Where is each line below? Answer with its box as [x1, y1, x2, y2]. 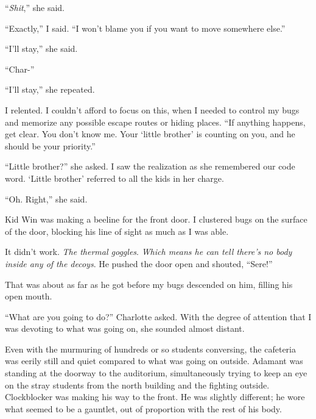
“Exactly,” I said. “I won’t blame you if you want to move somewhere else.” [5, 21, 286, 34]
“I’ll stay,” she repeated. [5, 83, 95, 96]
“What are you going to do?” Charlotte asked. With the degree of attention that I [5, 310, 312, 323]
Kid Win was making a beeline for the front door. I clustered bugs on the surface [5, 213, 307, 226]
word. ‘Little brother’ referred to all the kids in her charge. [5, 171, 224, 184]
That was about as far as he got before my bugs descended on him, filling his [5, 278, 293, 290]
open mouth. [5, 290, 52, 303]
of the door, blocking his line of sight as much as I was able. [5, 224, 229, 237]
